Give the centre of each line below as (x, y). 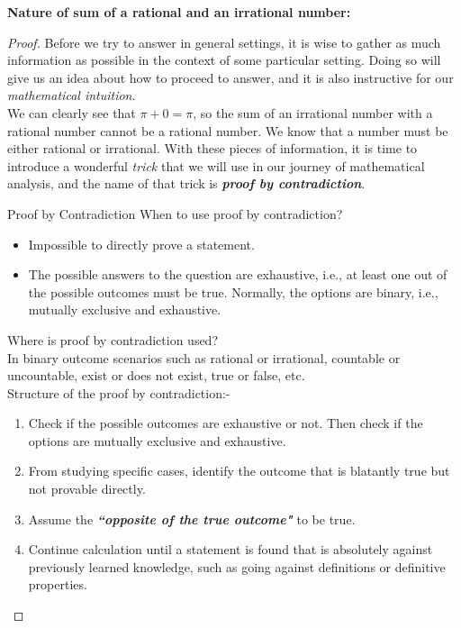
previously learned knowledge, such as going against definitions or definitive (237, 566)
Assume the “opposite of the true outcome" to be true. (192, 519)
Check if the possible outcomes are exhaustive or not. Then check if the (226, 423)
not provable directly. (87, 489)
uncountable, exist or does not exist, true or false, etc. (156, 375)
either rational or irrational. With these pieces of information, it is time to (212, 148)
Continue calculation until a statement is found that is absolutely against (230, 549)
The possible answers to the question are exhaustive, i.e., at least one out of (238, 274)
